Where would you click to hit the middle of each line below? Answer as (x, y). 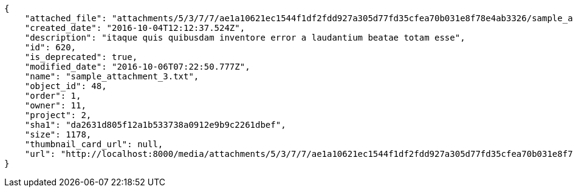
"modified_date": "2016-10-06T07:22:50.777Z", (137, 67)
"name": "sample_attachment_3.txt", (112, 76)
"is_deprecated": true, (81, 57)
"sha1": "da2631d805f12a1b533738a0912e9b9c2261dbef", (155, 125)
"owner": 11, (55, 105)
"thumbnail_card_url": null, (94, 144)
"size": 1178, (58, 134)
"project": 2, (58, 115)
